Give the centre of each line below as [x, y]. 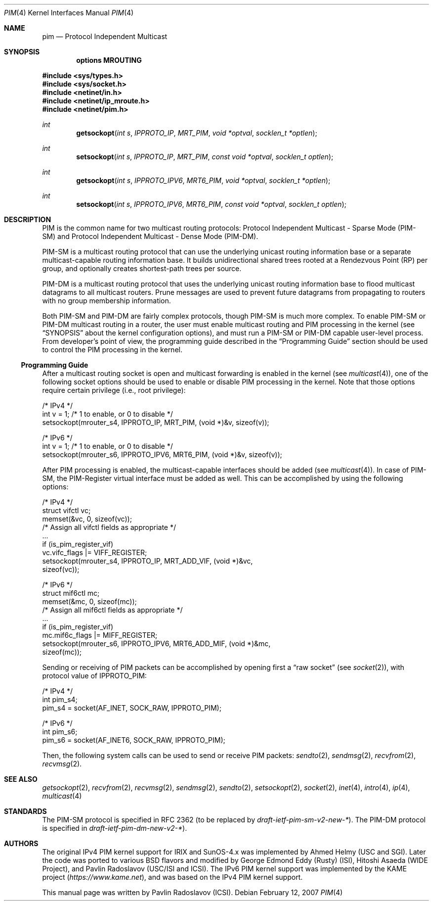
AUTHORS [21, 843]
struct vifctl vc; [66, 510]
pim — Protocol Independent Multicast [105, 36]
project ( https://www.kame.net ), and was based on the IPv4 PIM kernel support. [173, 877]
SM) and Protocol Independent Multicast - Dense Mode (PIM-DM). [150, 236]
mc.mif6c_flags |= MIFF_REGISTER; [100, 635]
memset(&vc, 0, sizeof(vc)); [87, 519]
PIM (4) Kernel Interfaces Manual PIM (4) [69, 13]
